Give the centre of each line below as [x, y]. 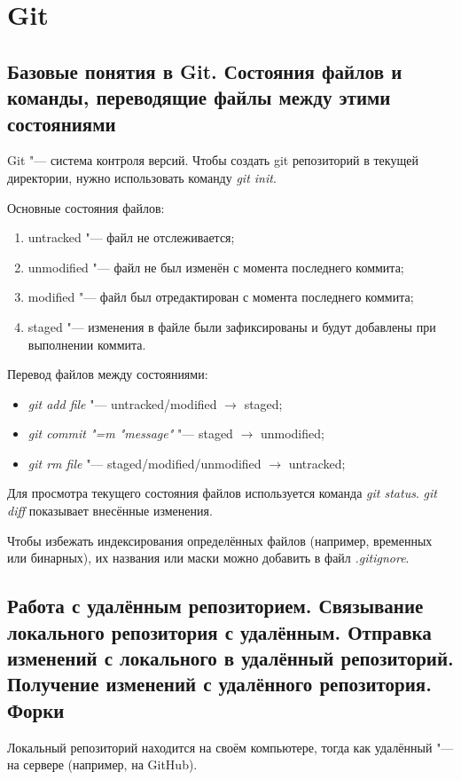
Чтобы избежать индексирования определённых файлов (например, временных [220, 540]
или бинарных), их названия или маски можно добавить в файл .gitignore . [208, 558]
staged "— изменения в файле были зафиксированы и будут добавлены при [232, 326]
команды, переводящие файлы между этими [199, 97]
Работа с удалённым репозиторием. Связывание [215, 606]
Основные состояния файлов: [86, 207]
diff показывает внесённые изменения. [110, 511]
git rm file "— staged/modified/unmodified [145, 463]
